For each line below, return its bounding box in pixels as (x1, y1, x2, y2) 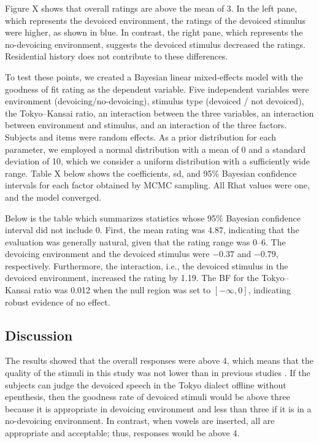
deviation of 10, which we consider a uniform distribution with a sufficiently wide (5, 155, 310, 168)
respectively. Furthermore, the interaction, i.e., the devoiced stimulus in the (5, 259, 288, 272)
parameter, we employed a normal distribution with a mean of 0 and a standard (5, 142, 306, 155)
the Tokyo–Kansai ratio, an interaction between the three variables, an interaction (5, 106, 314, 119)
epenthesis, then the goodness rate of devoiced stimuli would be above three (5, 390, 290, 403)
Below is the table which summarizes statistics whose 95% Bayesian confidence (5, 211, 301, 224)
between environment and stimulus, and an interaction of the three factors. (5, 118, 287, 131)
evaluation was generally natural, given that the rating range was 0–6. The (5, 235, 286, 248)
